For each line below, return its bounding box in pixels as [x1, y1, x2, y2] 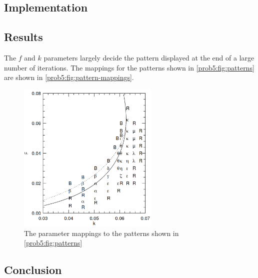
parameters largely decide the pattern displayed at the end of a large [43, 52, 254, 62]
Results [4, 29, 43, 44]
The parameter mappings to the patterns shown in [24, 227, 179, 238]
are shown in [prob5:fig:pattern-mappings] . [4, 72, 134, 82]
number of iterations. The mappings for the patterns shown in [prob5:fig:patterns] [4, 62, 254, 72]
